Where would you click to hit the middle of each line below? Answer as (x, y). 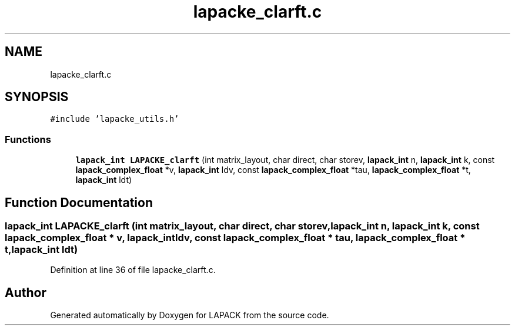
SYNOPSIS (37, 97)
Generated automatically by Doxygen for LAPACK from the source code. (190, 315)
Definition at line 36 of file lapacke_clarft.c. (133, 270)
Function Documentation (79, 202)
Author (26, 292)
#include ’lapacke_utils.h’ (115, 119)
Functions (28, 139)
